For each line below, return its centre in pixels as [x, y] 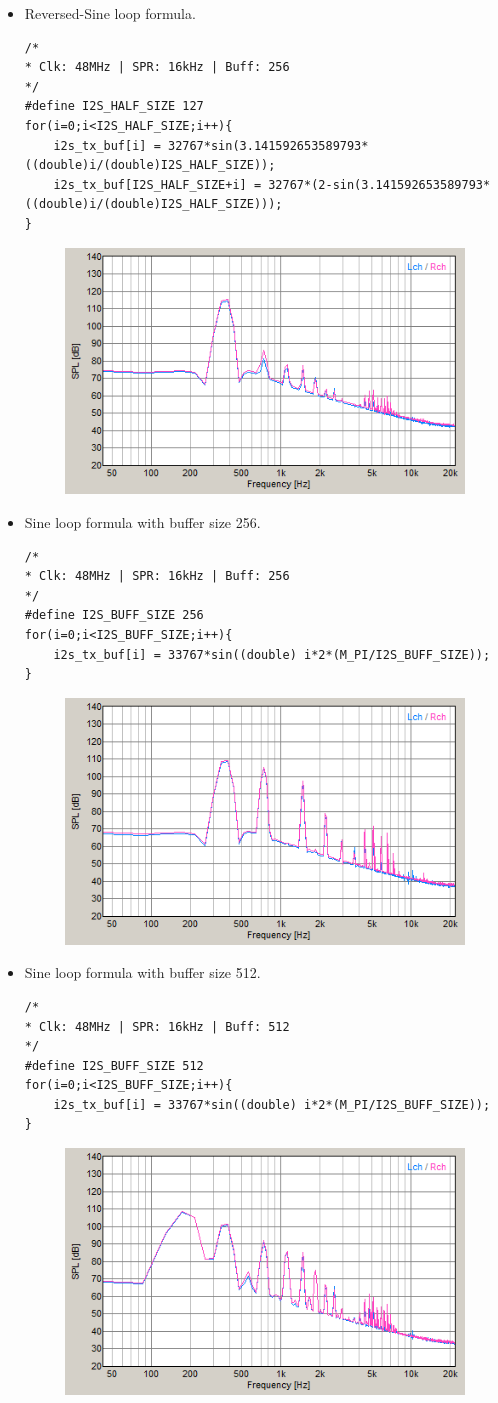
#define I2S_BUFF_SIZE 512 [114, 1065]
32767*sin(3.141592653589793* [268, 145]
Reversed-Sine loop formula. [110, 13]
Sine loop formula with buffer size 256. [142, 522]
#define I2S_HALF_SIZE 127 [114, 106]
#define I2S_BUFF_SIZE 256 [114, 615]
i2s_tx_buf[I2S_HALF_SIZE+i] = [157, 184]
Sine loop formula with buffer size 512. [142, 972]
